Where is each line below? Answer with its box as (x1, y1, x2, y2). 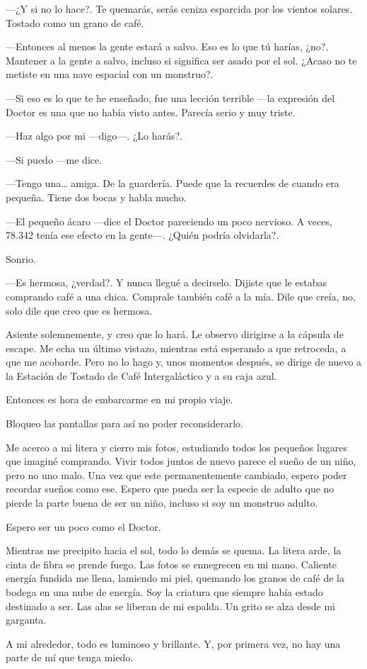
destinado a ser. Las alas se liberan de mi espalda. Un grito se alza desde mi (6, 598, 335, 613)
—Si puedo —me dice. (6, 152, 103, 167)
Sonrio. (6, 251, 36, 266)
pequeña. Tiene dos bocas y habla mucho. (6, 189, 187, 204)
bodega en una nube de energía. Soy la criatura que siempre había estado (6, 585, 323, 599)
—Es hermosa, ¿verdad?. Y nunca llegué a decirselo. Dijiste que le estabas (6, 275, 327, 290)
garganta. (6, 612, 47, 627)
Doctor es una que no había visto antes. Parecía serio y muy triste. (6, 104, 296, 119)
